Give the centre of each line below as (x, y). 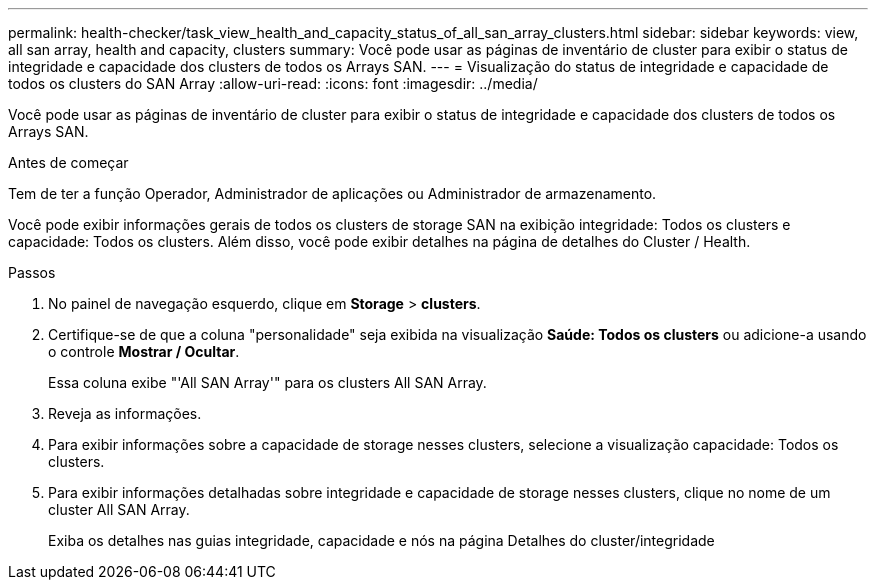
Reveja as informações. (125, 413)
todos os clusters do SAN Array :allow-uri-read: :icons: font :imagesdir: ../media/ (273, 83)
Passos (32, 272)
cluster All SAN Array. (119, 509)
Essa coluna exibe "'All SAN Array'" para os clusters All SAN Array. (267, 382)
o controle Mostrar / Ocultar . (144, 351)
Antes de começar (68, 162)
